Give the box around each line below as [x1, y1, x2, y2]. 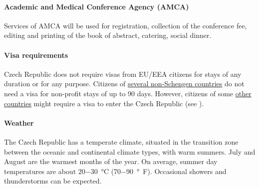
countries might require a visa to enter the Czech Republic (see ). [4, 98, 204, 108]
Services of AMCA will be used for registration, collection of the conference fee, [4, 20, 247, 30]
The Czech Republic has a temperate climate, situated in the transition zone [4, 136, 239, 147]
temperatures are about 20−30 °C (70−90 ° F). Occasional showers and [4, 166, 227, 176]
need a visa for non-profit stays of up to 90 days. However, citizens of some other [4, 88, 252, 98]
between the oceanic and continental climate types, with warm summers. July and [4, 146, 256, 157]
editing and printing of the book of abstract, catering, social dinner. [4, 30, 212, 40]
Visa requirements [4, 49, 68, 60]
